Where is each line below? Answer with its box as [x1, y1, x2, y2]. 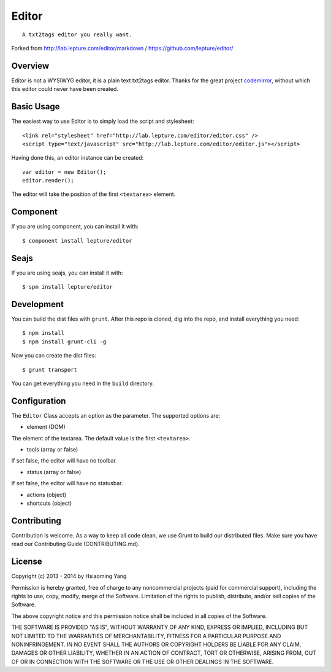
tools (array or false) [26, 446, 78, 453]
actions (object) [26, 491, 67, 498]
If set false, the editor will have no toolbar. [11, 457, 118, 464]
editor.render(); [22, 177, 74, 184]
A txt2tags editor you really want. [22, 31, 132, 38]
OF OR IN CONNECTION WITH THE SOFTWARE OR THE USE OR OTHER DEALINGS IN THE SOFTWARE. [11, 658, 274, 665]
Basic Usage [11, 101, 60, 112]
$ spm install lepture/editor [22, 283, 113, 291]
